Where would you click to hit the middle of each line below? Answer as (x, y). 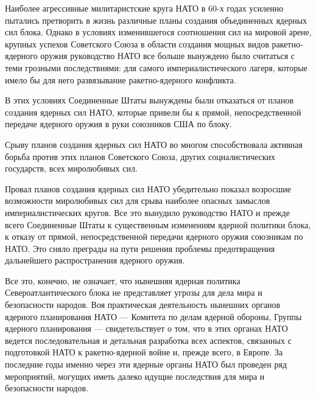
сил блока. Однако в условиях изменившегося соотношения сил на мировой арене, (158, 32)
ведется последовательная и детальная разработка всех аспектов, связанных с (148, 340)
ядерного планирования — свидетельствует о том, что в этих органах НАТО (146, 328)
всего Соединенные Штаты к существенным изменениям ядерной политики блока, (158, 224)
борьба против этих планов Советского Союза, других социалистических (140, 156)
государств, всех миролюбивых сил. (71, 168)
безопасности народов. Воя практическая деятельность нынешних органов (143, 305)
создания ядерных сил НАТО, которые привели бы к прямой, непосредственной (153, 112)
